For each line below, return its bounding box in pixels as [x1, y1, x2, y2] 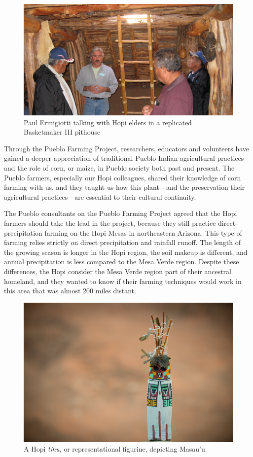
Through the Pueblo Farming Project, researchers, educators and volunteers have [4, 143, 250, 153]
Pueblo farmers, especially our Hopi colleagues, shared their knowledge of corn [4, 172, 241, 182]
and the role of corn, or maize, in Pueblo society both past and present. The [4, 163, 235, 173]
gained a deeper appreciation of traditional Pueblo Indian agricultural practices [4, 153, 244, 163]
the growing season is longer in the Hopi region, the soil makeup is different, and [4, 246, 248, 257]
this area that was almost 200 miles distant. [4, 285, 136, 296]
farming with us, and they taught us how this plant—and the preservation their [4, 182, 245, 192]
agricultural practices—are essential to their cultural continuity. [4, 191, 196, 202]
